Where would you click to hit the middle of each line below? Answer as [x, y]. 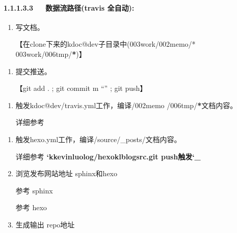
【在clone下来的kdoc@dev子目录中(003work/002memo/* [106, 44]
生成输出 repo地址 [45, 224]
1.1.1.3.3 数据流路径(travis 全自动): [69, 7]
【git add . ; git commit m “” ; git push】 [81, 88]
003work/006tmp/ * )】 [51, 54]
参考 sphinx [34, 190]
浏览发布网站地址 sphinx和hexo [67, 173]
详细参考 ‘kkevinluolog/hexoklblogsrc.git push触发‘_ [108, 156]
